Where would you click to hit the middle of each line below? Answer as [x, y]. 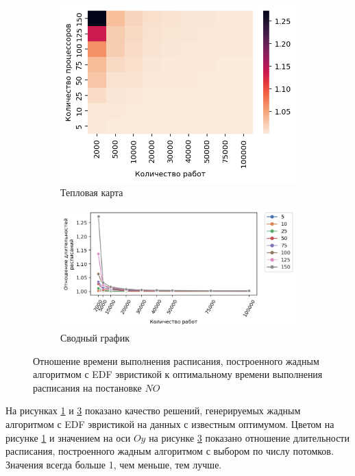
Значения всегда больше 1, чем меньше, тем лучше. [114, 464]
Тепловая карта [92, 192]
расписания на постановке [87, 387]
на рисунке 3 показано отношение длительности [249, 437]
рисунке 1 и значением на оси [68, 437]
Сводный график [95, 338]
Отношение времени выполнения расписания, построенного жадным [176, 360]
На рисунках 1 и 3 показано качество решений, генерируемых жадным [153, 410]
